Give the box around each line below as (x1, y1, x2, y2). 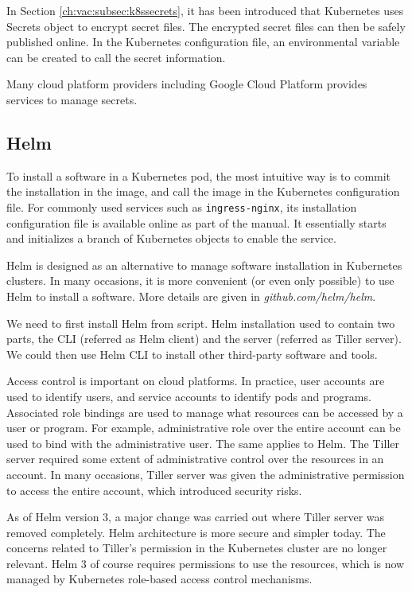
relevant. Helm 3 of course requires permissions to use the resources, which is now (6, 555, 405, 571)
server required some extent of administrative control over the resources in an (6, 450, 384, 467)
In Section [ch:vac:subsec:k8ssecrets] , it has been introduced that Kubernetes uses (6, 2, 404, 18)
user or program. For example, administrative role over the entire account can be (6, 419, 401, 436)
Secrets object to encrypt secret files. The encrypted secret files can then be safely (6, 18, 406, 34)
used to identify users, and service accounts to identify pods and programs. (6, 388, 371, 404)
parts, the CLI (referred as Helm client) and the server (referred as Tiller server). (6, 330, 402, 347)
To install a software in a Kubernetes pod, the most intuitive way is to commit (6, 167, 391, 184)
